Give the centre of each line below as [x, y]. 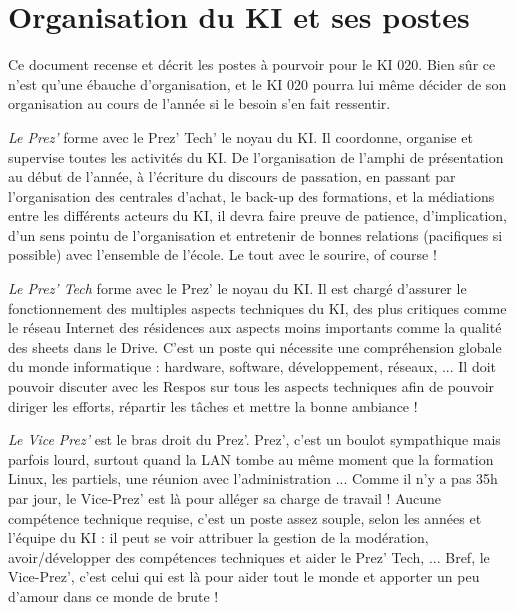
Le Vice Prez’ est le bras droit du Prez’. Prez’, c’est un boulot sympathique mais [254, 439]
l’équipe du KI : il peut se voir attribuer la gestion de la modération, [218, 537]
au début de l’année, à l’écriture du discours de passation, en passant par [232, 176]
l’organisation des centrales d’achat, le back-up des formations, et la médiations [251, 195]
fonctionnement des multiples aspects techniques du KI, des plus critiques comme [257, 307]
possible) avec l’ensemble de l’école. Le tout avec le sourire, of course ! [222, 254]
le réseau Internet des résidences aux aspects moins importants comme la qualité [255, 327]
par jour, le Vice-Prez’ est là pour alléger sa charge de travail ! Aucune [225, 498]
